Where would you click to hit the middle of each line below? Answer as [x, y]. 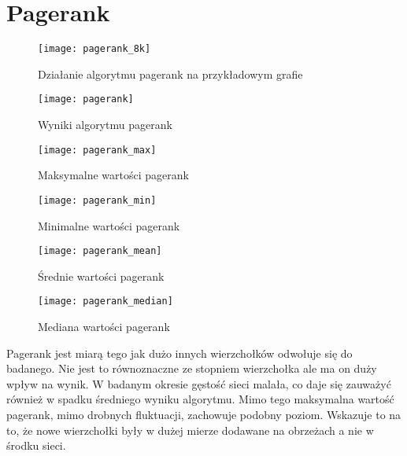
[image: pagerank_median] [105, 302]
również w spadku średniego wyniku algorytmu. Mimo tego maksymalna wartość [200, 399]
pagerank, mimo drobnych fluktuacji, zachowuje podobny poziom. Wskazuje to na [204, 414]
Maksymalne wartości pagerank [113, 175]
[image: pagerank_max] [97, 150]
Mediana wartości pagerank [104, 327]
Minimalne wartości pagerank [109, 225]
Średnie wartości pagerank [101, 276]
